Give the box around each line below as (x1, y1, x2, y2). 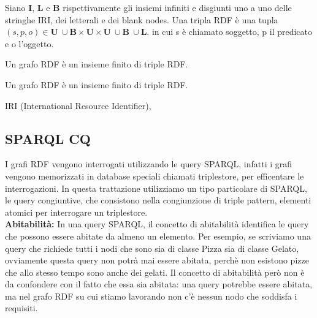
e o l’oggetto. (5, 37, 54, 50)
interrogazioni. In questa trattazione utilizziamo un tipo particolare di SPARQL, (5, 181, 307, 194)
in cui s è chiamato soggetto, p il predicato (151, 25, 313, 38)
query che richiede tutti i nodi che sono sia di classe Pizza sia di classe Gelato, (5, 241, 299, 254)
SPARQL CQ (5, 129, 91, 148)
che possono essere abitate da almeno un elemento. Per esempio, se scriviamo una (5, 229, 311, 242)
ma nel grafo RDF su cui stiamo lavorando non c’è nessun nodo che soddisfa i (5, 289, 297, 302)
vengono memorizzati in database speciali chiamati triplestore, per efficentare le (5, 169, 304, 182)
